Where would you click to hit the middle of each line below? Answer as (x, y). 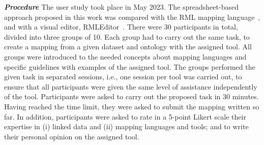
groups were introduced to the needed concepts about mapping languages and (125, 56)
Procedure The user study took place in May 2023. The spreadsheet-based (121, 7)
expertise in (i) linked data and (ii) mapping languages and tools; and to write (126, 126)
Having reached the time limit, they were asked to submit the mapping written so (132, 106)
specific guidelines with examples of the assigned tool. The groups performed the (130, 66)
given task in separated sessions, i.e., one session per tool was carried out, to (123, 77)
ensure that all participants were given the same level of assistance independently (131, 86)
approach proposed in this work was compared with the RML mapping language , (132, 17)
